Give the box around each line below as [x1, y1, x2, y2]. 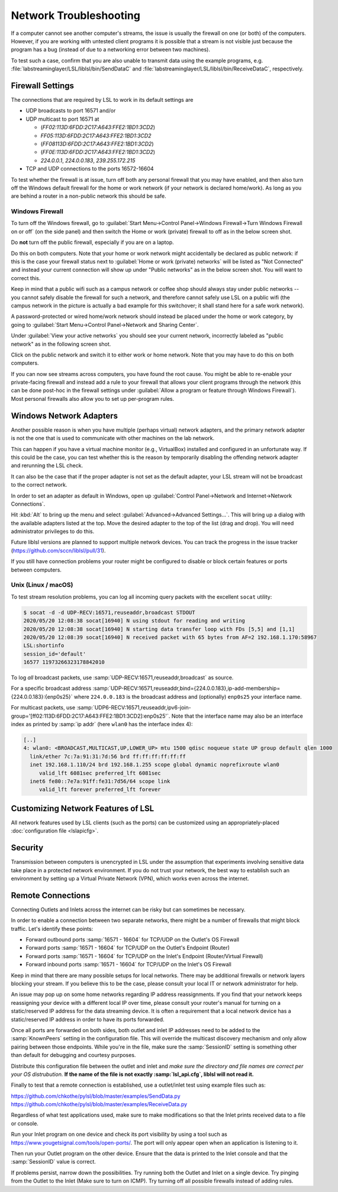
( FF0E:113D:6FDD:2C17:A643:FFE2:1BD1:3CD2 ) [40, 149, 156, 156]
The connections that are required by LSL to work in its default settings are [11, 97, 194, 104]
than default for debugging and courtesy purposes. [11, 1052, 136, 1059]
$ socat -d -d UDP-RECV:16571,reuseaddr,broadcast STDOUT [23, 609, 195, 616]
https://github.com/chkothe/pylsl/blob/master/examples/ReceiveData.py [11, 1101, 188, 1108]
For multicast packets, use [11, 704, 76, 711]
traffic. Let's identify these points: [11, 925, 94, 932]
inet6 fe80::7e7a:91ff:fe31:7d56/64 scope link [30, 777, 170, 785]
